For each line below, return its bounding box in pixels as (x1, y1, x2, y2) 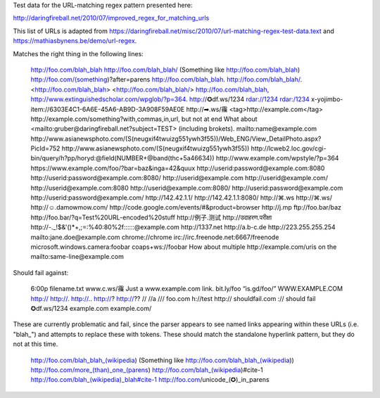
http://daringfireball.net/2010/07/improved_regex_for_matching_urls (13, 14, 210, 23)
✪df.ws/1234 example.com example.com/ (30, 304, 152, 312)
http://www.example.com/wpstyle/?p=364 (215, 154, 339, 162)
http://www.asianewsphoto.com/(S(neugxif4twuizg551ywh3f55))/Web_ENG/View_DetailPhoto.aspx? (30, 134, 322, 143)
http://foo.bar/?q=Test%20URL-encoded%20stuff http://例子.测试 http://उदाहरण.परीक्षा (30, 213, 272, 222)
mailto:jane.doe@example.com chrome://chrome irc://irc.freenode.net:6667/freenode (30, 233, 279, 241)
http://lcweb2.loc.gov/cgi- (251, 144, 327, 153)
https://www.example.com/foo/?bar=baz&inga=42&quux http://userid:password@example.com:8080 (30, 164, 325, 172)
